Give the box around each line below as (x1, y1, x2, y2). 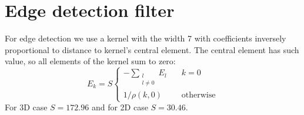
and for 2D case (91, 101, 148, 113)
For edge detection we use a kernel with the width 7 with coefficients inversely (5, 32, 286, 44)
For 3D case (5, 101, 48, 113)
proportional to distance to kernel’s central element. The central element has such (5, 43, 299, 55)
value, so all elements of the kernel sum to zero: (5, 55, 176, 67)
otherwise (181, 90, 216, 99)
